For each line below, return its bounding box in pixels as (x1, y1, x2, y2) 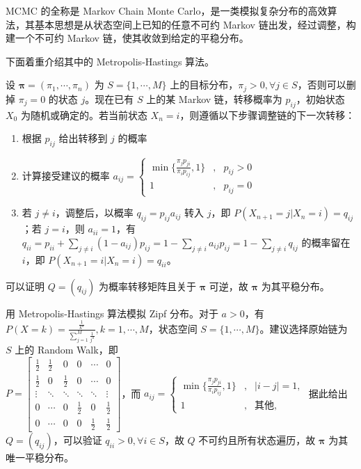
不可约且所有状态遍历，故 (198, 433, 316, 447)
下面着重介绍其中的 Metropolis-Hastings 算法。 (6, 54, 215, 68)
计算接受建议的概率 (22, 168, 110, 182)
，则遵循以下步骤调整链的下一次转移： (179, 107, 355, 122)
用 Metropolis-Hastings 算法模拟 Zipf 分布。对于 (6, 305, 218, 320)
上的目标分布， (170, 77, 239, 92)
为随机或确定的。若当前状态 (20, 107, 147, 122)
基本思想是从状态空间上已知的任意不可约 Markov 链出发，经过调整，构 (34, 17, 356, 31)
